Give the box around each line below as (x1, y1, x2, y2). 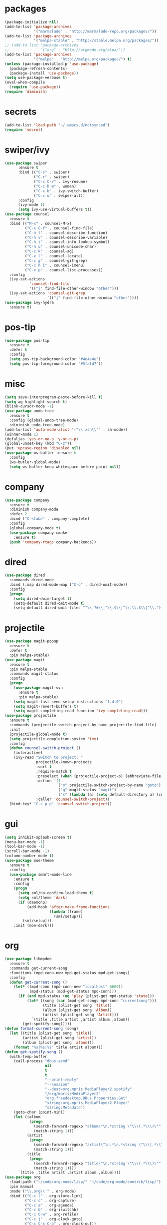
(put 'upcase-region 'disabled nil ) (4, 446, 81, 451)
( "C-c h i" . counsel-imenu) (24, 263, 85, 268)
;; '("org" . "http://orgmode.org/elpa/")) (4, 47, 126, 52)
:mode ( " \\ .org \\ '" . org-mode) (9, 1189, 77, 1194)
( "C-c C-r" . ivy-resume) (33, 179, 88, 184)
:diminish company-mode (9, 507, 58, 512)
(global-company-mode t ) (9, 525, 61, 530)
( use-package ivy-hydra (4, 300, 54, 305)
